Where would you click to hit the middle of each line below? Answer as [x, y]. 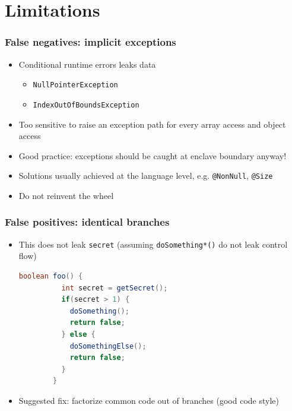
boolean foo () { [51, 276]
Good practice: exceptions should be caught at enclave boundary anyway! [153, 155]
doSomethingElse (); [108, 346]
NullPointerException [75, 85]
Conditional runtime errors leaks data [87, 64]
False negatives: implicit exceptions [91, 42]
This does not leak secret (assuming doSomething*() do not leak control [153, 244]
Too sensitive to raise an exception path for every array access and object [152, 124]
